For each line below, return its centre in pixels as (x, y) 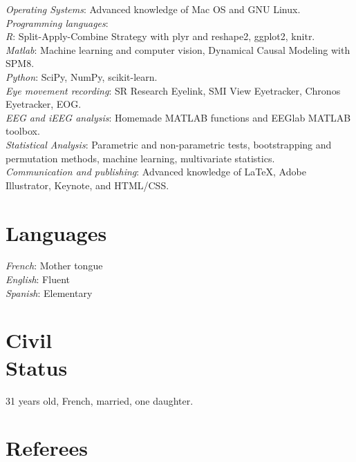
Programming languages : (57, 22)
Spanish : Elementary (49, 292)
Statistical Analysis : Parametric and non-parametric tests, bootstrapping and (169, 144)
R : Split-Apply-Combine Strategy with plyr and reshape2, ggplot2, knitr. (160, 36)
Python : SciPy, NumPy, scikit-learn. (82, 76)
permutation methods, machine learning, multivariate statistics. (140, 158)
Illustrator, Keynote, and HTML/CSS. (87, 185)
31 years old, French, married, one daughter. (100, 400)
